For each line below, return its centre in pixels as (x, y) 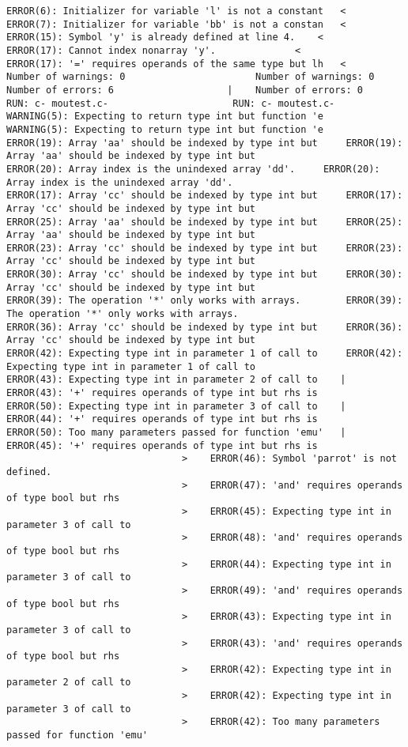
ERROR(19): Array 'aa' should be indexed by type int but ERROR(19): (205, 143)
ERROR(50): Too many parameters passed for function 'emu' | (176, 432)
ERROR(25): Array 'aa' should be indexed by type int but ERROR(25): (205, 222)
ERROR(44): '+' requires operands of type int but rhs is (162, 419)
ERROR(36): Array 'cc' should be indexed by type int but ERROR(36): (205, 327)
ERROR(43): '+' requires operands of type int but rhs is (162, 393)
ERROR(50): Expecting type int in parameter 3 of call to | (176, 406)
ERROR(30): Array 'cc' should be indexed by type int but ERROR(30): (205, 275)
